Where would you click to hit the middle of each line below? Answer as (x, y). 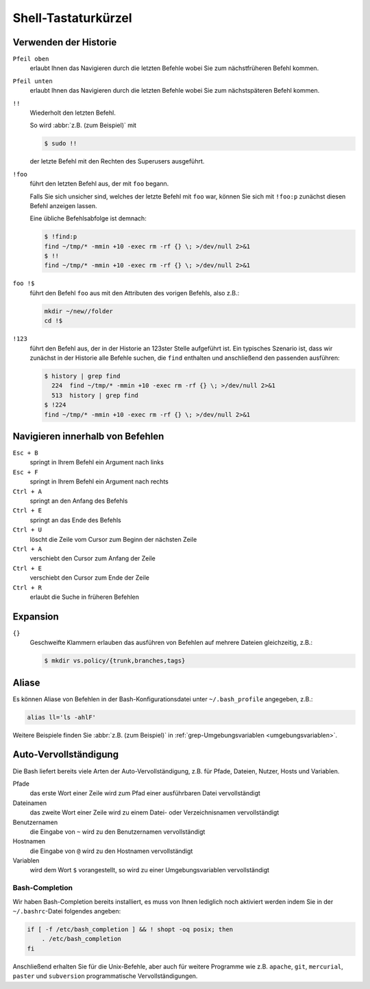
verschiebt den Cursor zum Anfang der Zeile (92, 558)
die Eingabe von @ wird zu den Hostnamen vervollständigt (111, 851)
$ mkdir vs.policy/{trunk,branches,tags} (115, 661)
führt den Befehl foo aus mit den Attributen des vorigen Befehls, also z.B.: (135, 293)
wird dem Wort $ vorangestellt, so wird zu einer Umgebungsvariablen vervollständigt (150, 870)
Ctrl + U (27, 530)
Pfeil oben (31, 59)
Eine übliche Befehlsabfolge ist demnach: (88, 218)
